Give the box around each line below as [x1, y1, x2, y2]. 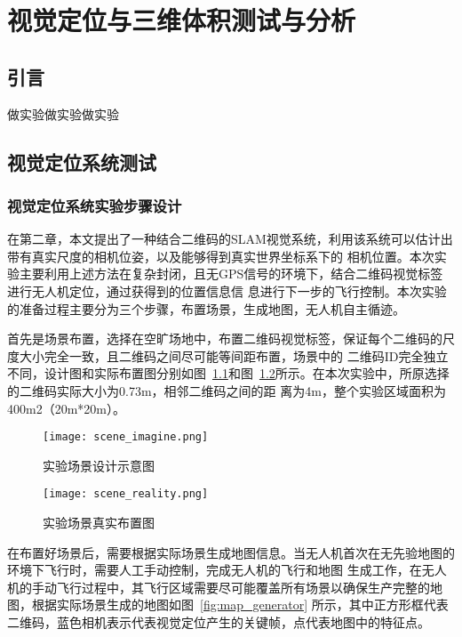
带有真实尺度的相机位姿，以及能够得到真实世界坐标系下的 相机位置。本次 [7, 246, 434, 265]
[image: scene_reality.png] [43, 488, 209, 501]
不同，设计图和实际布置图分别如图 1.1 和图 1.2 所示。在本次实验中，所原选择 [7, 364, 450, 383]
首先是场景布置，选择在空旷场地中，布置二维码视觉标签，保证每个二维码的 [7, 329, 442, 348]
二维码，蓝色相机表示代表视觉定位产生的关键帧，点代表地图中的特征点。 [7, 612, 430, 631]
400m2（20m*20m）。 [7, 399, 125, 417]
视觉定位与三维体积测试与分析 [7, 2, 356, 38]
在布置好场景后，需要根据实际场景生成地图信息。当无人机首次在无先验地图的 [7, 543, 455, 561]
